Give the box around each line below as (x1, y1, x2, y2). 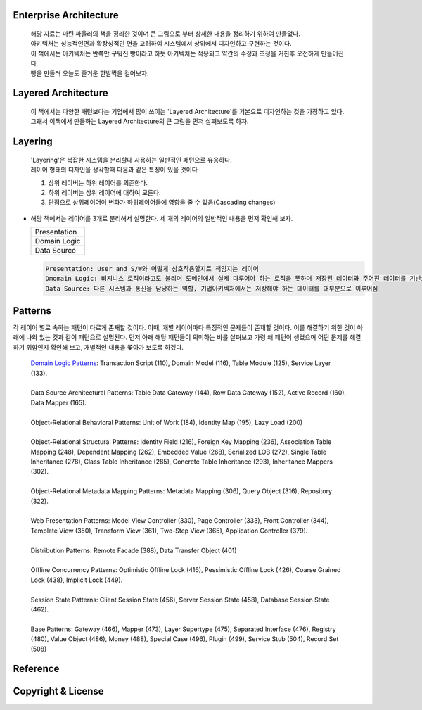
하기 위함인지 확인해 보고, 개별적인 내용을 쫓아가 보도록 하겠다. (13, 343, 184, 351)
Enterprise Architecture (13, 9, 119, 21)
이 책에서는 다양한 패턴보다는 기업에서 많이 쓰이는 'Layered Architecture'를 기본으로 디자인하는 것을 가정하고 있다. (30, 107, 345, 115)
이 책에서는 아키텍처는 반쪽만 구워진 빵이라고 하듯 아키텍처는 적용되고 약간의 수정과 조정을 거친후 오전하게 (30, 49, 320, 58)
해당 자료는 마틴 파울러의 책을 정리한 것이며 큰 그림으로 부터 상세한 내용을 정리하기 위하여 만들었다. (30, 30, 300, 38)
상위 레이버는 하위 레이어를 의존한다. (48, 178, 148, 186)
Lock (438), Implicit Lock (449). (30, 576, 123, 584)
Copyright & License (13, 685, 105, 697)
